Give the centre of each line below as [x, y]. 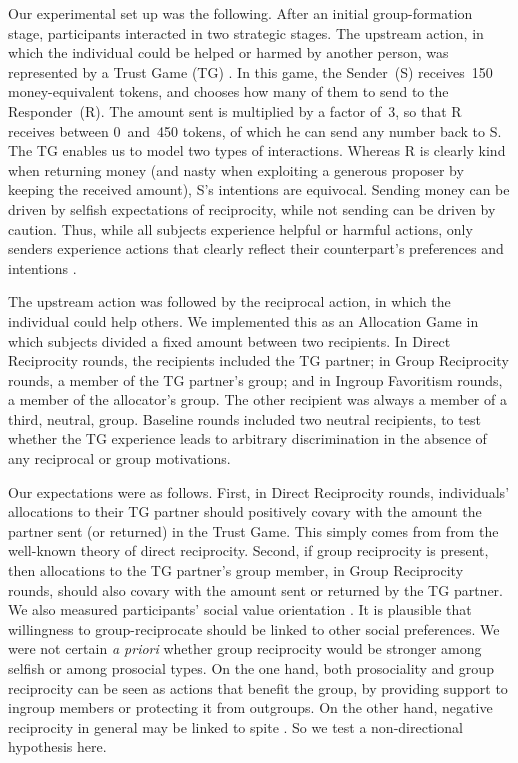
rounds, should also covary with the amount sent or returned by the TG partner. [255, 589]
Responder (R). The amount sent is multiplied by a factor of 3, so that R [235, 110]
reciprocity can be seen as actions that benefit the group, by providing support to [258, 687]
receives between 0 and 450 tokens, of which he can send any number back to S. [255, 130]
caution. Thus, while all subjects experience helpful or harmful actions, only [240, 228]
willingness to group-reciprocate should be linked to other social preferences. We [254, 628]
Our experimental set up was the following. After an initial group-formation [240, 13]
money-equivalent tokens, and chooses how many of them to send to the [228, 91]
